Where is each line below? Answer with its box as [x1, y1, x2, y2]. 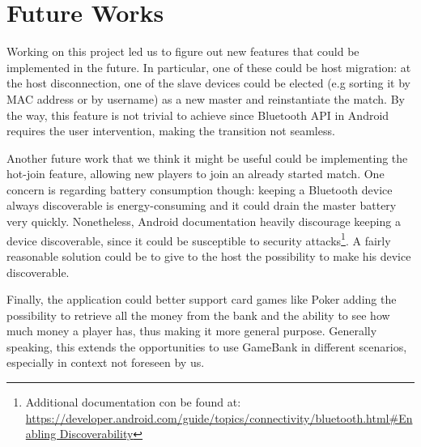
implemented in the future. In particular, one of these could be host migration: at [6, 58, 411, 75]
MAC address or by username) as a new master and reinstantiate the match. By [6, 90, 405, 107]
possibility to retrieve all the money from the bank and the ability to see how [6, 306, 390, 323]
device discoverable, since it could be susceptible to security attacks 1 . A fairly [6, 229, 391, 249]
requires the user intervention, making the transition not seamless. [6, 122, 335, 139]
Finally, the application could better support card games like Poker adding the [6, 291, 397, 308]
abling [25, 425, 57, 442]
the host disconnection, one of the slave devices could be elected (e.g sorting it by [6, 74, 410, 92]
